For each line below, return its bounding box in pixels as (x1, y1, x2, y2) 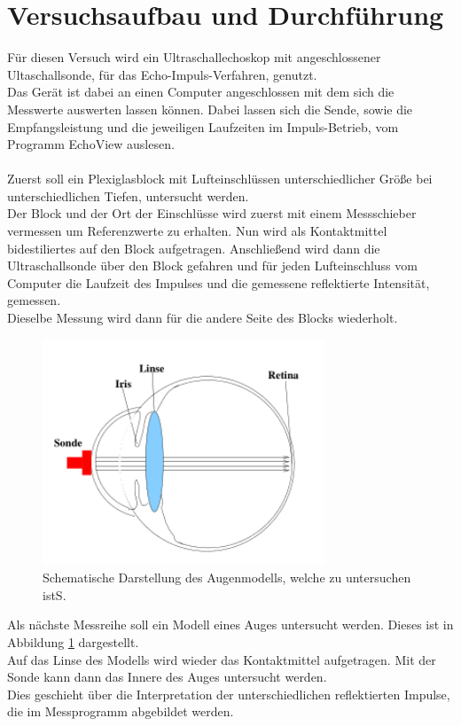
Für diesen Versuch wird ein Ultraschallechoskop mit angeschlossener (7, 48, 381, 66)
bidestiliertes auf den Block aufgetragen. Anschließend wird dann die (7, 238, 380, 257)
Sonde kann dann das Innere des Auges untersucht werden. (7, 667, 327, 686)
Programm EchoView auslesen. (7, 135, 175, 153)
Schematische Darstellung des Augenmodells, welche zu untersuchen (43, 568, 411, 587)
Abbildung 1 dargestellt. (7, 633, 139, 652)
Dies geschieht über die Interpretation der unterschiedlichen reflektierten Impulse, (7, 684, 450, 703)
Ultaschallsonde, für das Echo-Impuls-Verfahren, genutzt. (7, 65, 317, 83)
